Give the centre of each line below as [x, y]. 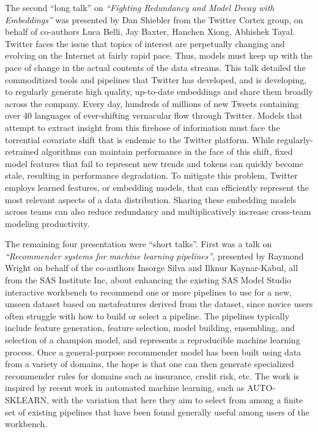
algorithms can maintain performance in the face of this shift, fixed [167, 151]
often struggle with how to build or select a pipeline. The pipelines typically [147, 315]
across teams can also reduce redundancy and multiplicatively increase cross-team [158, 211]
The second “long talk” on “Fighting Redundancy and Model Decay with [140, 7]
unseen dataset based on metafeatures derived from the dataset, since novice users [159, 304]
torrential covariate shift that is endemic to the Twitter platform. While [140, 139]
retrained [22, 151]
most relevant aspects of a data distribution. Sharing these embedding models [151, 199]
